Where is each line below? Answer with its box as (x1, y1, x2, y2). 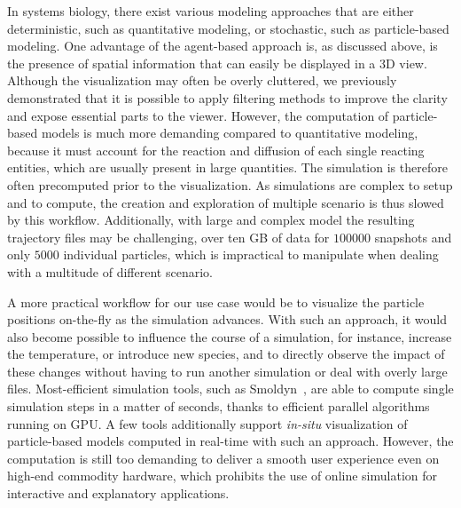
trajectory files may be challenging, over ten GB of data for (7, 227, 330, 246)
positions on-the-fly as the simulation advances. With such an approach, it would (7, 310, 447, 329)
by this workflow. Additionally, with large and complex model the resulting (7, 210, 415, 229)
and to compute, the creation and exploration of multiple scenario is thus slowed (7, 193, 444, 211)
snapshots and (374, 227, 452, 246)
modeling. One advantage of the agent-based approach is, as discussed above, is (7, 36, 438, 55)
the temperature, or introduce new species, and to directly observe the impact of (7, 345, 445, 363)
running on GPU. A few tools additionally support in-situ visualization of (7, 414, 408, 433)
